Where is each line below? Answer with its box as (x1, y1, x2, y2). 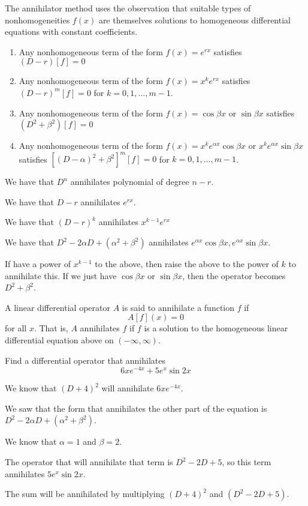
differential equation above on (5, 334, 114, 346)
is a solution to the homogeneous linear (144, 322, 288, 334)
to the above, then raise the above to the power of (95, 258, 279, 270)
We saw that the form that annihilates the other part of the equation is (5, 402, 267, 414)
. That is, (34, 322, 68, 334)
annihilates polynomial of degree (70, 175, 189, 188)
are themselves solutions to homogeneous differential (98, 13, 291, 26)
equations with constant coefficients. (5, 25, 138, 38)
